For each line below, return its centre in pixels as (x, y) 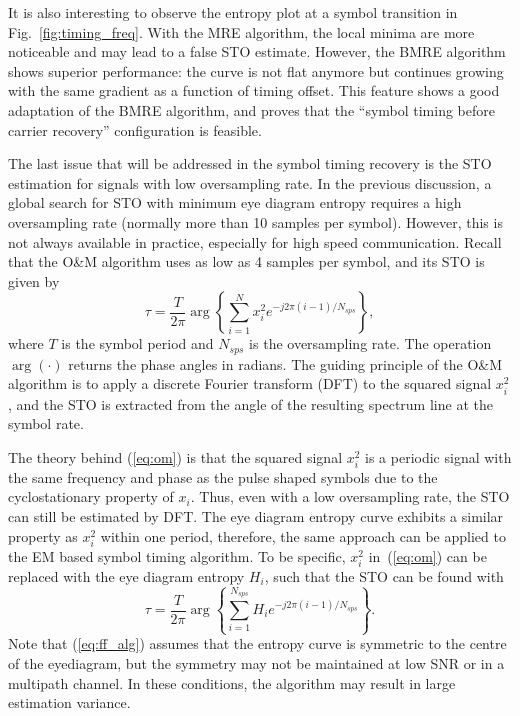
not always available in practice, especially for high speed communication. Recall (255, 241)
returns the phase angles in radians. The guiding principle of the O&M (285, 363)
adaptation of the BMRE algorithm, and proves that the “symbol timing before (252, 109)
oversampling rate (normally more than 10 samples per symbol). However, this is (255, 221)
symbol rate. (46, 423)
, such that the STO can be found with (384, 575)
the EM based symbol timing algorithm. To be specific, (177, 555)
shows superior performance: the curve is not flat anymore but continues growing (256, 70)
